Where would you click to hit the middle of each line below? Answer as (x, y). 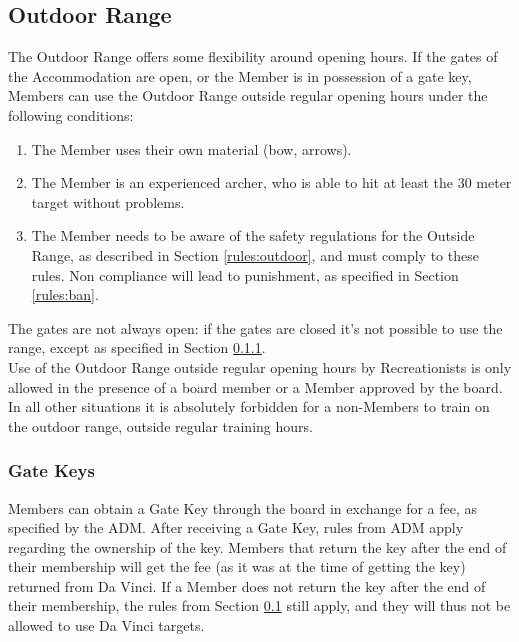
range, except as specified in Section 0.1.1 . (137, 347)
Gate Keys (51, 470)
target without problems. (108, 201)
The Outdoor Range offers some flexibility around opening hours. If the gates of (253, 56)
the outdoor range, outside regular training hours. (160, 425)
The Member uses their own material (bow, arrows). (191, 148)
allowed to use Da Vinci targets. (106, 625)
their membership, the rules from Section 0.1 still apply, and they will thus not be (259, 605)
